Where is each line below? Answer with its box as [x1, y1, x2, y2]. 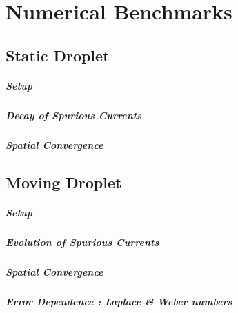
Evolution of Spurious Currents [6, 234, 159, 249]
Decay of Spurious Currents [6, 108, 142, 122]
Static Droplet [6, 44, 110, 65]
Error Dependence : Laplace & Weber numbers [6, 294, 232, 308]
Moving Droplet [6, 171, 122, 192]
